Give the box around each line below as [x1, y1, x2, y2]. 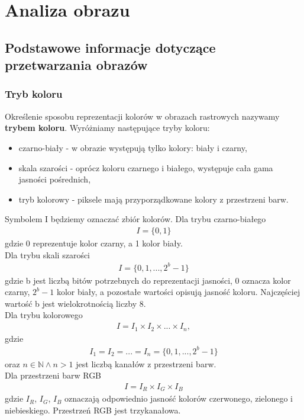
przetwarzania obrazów [5, 56, 148, 74]
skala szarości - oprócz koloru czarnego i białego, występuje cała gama [18, 161, 273, 174]
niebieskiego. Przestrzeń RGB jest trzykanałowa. [5, 403, 181, 416]
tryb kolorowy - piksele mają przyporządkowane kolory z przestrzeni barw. [18, 193, 289, 205]
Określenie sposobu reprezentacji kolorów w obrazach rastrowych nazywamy [5, 110, 280, 122]
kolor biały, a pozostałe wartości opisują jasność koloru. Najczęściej [56, 286, 300, 298]
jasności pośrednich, [18, 173, 91, 185]
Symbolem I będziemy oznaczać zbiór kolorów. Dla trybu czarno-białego [5, 213, 266, 225]
